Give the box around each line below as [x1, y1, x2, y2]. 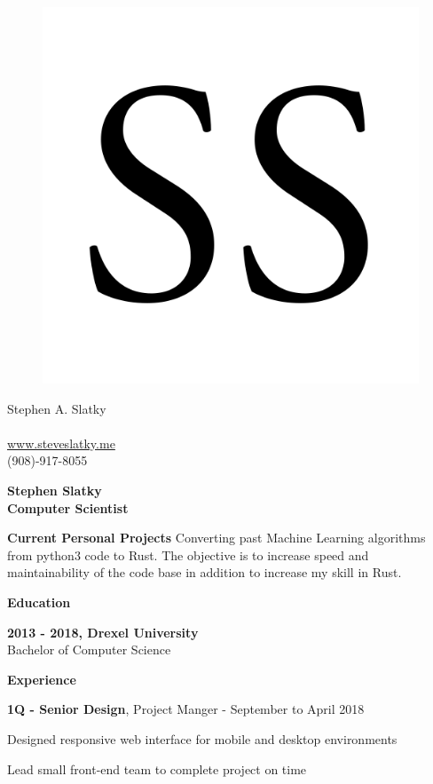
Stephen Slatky [7, 480, 102, 499]
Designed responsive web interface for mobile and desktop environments [7, 729, 398, 748]
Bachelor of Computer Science [7, 640, 171, 659]
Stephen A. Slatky [7, 399, 106, 417]
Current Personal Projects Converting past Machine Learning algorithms [7, 528, 426, 547]
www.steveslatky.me [7, 433, 115, 452]
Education [7, 592, 71, 611]
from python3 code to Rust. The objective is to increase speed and [7, 545, 369, 564]
